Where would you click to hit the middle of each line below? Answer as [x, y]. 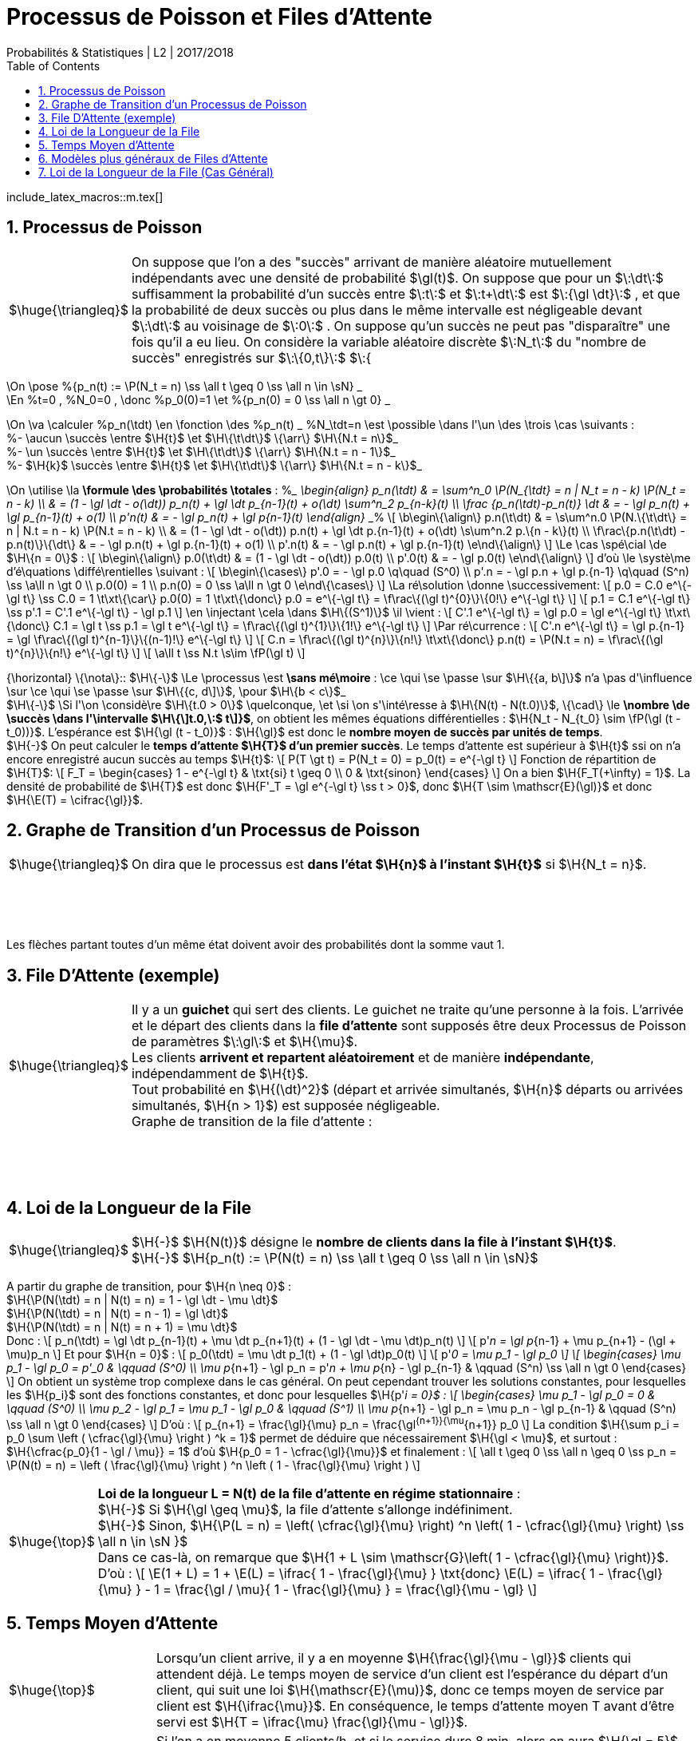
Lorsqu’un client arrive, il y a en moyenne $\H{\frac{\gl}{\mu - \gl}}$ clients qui [394, 1658]
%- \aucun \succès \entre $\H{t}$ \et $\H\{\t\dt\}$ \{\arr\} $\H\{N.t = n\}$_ [202, 438]
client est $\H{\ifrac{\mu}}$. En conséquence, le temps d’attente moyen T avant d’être [416, 1705]
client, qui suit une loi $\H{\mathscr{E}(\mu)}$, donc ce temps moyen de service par [410, 1689]
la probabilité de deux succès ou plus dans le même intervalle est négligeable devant [387, 309]
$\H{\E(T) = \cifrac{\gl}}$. [75, 799]
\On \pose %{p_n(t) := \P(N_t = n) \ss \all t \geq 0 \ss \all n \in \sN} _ [184, 386]
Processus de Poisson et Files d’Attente [220, 17]
